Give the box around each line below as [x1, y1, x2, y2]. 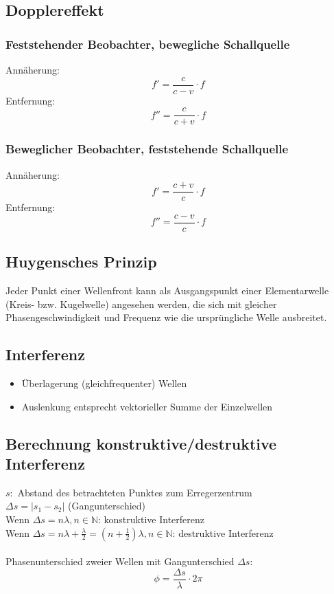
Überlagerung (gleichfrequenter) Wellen [21, 376, 187, 390]
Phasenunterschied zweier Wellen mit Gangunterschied [5, 554, 235, 569]
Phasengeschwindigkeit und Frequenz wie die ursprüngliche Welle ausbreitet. [5, 310, 327, 324]
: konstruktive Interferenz [98, 512, 204, 526]
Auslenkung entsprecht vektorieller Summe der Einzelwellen [21, 399, 273, 413]
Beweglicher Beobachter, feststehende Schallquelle [5, 140, 289, 157]
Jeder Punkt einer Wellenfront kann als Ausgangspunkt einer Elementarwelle [5, 283, 329, 298]
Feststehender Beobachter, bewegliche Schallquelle [5, 35, 290, 52]
